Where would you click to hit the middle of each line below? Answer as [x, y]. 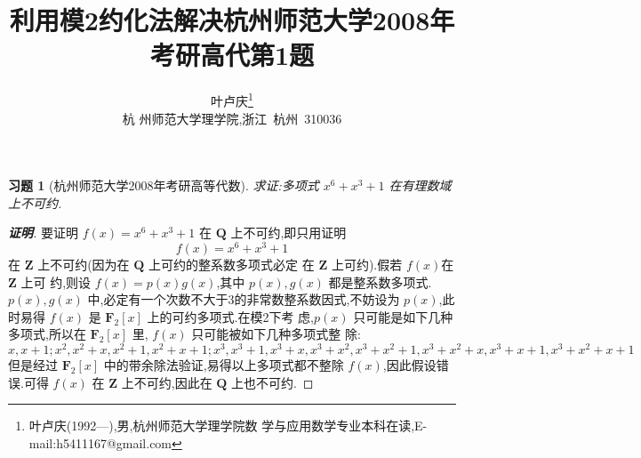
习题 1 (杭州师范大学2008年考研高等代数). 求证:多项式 [164, 185]
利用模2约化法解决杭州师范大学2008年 [232, 20]
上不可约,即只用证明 [288, 233]
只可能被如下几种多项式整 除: [276, 334]
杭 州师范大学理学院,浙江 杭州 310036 [232, 118]
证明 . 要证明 [43, 233]
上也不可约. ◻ [272, 382]
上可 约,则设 [56, 281]
